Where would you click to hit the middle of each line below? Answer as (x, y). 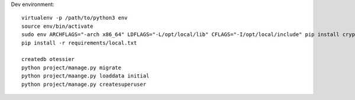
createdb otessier (48, 59)
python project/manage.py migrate (71, 67)
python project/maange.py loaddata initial (85, 76)
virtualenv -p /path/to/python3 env (75, 18)
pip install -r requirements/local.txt (79, 43)
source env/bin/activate (57, 26)
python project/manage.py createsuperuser (84, 84)
